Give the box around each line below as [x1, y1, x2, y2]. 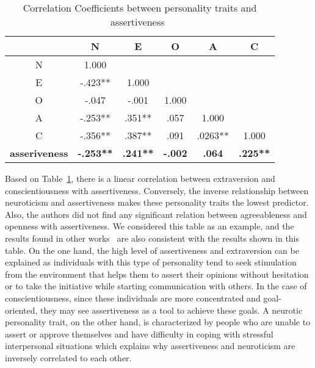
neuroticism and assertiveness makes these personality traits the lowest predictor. [5, 196, 309, 209]
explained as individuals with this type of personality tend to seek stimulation [5, 256, 297, 269]
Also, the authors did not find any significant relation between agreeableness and [5, 207, 307, 220]
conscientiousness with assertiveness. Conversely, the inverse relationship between [5, 184, 309, 197]
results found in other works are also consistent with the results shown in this [5, 231, 300, 244]
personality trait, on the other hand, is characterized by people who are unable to [5, 316, 311, 328]
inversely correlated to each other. [5, 351, 132, 364]
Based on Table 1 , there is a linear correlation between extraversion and [5, 172, 275, 184]
